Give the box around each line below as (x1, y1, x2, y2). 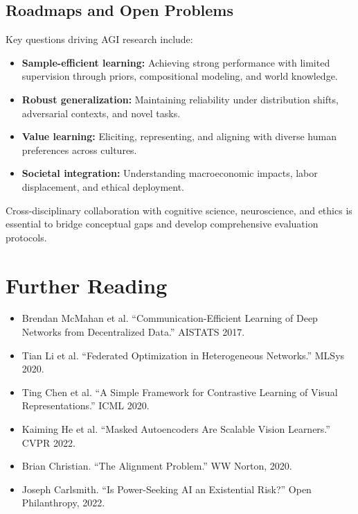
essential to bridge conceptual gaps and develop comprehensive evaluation (6, 216, 319, 231)
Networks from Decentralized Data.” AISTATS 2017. (21, 325, 245, 339)
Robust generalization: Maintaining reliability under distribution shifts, (21, 92, 339, 106)
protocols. (6, 230, 47, 244)
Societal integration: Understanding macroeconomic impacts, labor (21, 166, 318, 180)
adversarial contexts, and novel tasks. (21, 105, 181, 120)
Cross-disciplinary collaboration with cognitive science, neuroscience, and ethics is (6, 203, 352, 217)
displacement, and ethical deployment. (21, 179, 184, 194)
